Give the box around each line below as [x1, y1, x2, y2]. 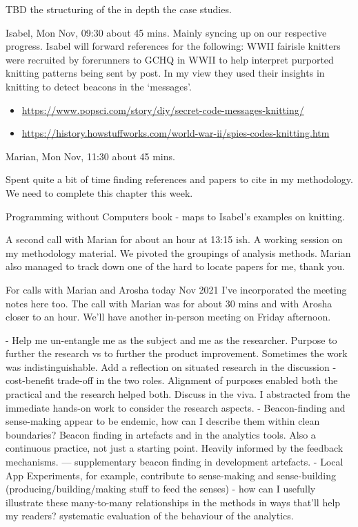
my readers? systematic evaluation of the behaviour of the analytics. [6, 508, 294, 523]
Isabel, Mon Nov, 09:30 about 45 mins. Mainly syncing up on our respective [6, 25, 327, 39]
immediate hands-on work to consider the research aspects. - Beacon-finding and [6, 400, 346, 414]
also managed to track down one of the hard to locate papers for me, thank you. [6, 259, 345, 274]
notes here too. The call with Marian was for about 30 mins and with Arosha [6, 296, 332, 310]
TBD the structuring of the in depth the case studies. [6, 2, 232, 16]
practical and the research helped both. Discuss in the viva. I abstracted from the [6, 387, 350, 401]
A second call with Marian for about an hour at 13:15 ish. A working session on [6, 232, 343, 247]
